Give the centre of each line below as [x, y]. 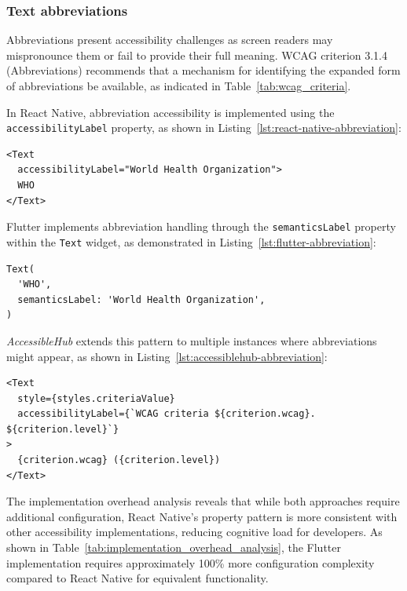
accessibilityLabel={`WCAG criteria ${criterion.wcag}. [167, 414]
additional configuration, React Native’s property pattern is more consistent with [202, 516]
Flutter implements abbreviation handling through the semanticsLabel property [201, 226]
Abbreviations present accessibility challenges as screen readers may [170, 40]
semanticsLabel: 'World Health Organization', [141, 299]
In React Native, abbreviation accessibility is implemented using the [170, 112]
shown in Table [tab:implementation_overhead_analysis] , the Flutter [174, 547]
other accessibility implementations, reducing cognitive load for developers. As [194, 532]
